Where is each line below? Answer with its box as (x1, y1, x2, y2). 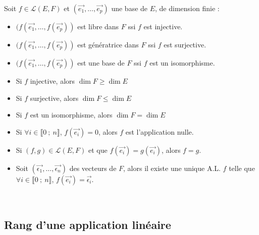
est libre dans (77, 21, 119, 31)
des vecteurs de (69, 162, 117, 173)
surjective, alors (30, 92, 79, 103)
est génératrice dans (77, 39, 139, 49)
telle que (229, 162, 255, 173)
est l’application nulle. (125, 126, 194, 137)
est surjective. (164, 39, 206, 49)
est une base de (77, 57, 125, 68)
